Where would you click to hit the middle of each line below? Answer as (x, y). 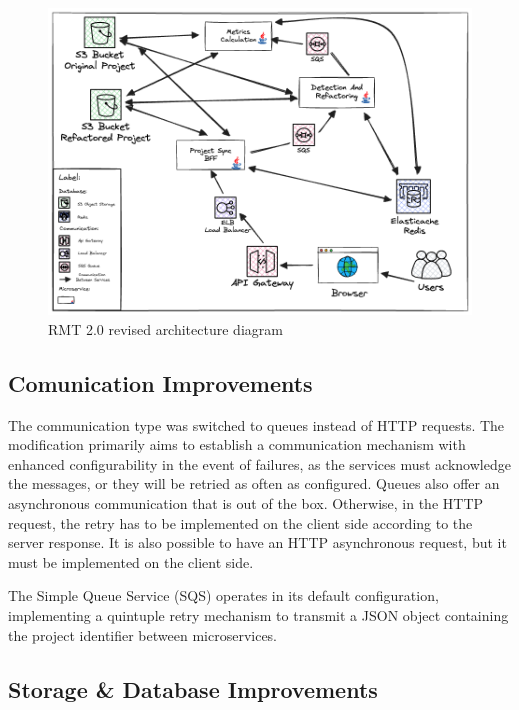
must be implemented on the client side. (131, 561)
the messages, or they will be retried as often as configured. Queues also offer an (254, 483)
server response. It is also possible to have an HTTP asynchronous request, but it (257, 542)
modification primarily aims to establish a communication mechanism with (237, 444)
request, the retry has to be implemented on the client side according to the (240, 522)
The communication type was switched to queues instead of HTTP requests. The (256, 424)
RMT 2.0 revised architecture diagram (165, 328)
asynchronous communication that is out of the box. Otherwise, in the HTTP (246, 503)
